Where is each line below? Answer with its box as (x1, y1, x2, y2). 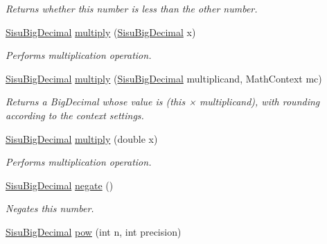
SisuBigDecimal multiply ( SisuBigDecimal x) (6, 24, 196, 39)
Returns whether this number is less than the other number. (6, 1, 258, 15)
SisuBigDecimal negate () (6, 177, 114, 192)
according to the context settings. (6, 107, 144, 122)
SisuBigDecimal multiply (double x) (6, 131, 158, 146)
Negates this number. (6, 201, 94, 216)
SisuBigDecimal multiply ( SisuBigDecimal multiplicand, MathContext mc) (6, 71, 322, 85)
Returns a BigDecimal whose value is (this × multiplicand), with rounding (6, 94, 320, 109)
